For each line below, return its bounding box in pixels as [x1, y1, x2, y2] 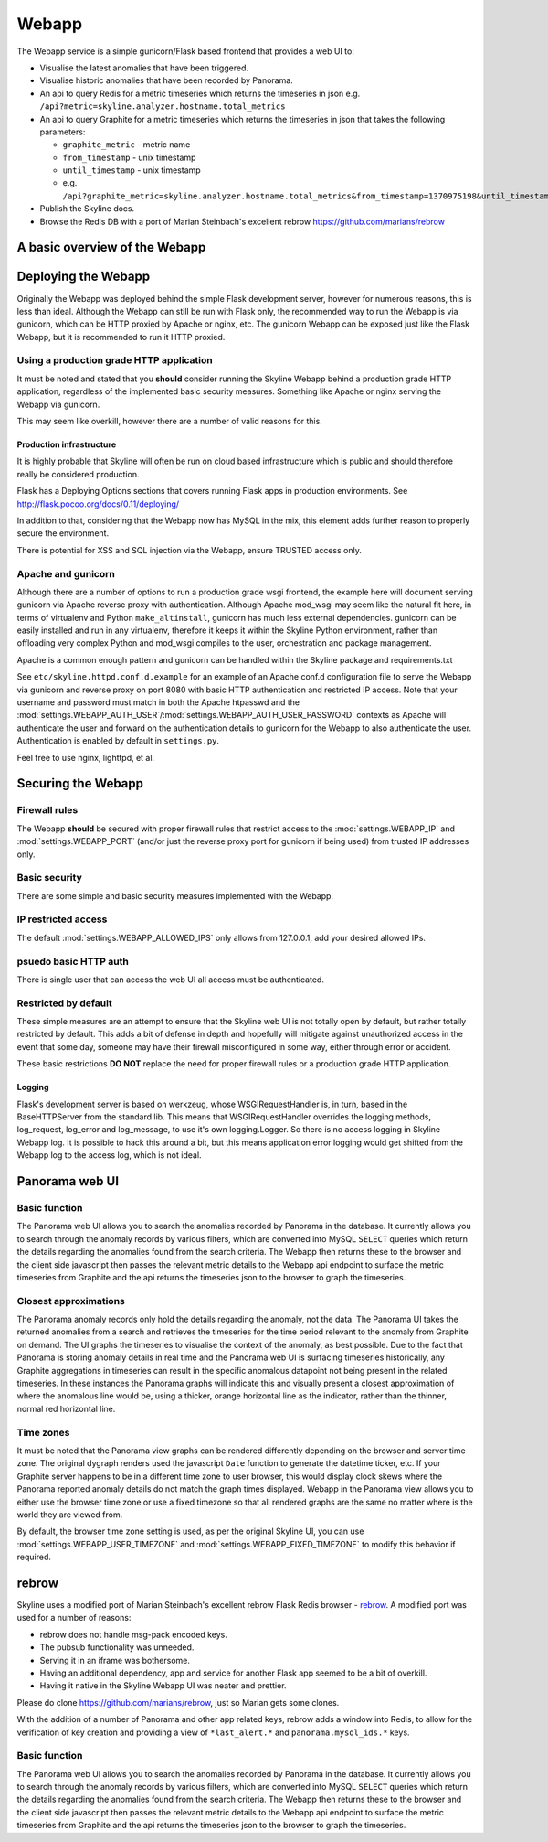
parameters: [39, 126, 86, 137]
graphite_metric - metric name [62, 139, 191, 150]
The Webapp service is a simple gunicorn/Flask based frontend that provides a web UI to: [16, 46, 355, 57]
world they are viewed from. [16, 1509, 123, 1520]
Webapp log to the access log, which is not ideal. [16, 1150, 202, 1161]
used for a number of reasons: [16, 1612, 132, 1623]
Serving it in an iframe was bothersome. [39, 1655, 191, 1665]
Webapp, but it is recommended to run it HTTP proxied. [16, 331, 226, 342]
